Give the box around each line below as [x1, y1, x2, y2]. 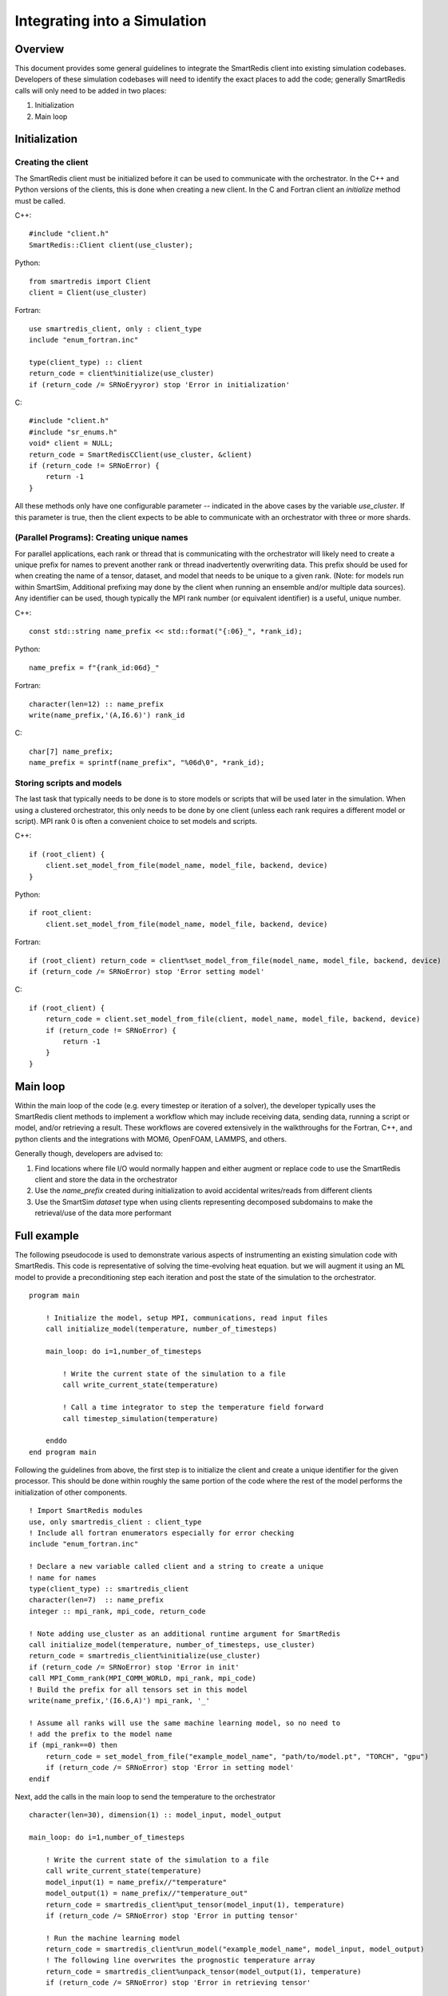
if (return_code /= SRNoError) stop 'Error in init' [29, 1662, 240, 1672]
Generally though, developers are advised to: [14, 1149, 164, 1158]
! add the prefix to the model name [29, 1729, 172, 1739]
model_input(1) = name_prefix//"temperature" [45, 1877, 228, 1887]
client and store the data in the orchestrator [34, 1174, 178, 1184]
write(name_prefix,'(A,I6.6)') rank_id [29, 711, 185, 719]
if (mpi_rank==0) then [29, 1741, 118, 1750]
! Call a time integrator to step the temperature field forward [62, 1403, 324, 1412]
